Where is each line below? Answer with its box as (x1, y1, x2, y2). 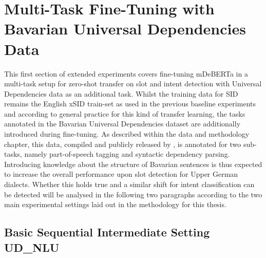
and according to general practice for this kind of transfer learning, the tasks (4, 108, 245, 119)
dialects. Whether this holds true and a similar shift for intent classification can (4, 179, 255, 190)
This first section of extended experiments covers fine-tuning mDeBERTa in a (4, 68, 248, 79)
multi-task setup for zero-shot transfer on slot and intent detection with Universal (4, 78, 262, 89)
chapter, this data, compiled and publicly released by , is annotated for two (4, 138, 241, 149)
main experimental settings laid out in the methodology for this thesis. (4, 199, 226, 210)
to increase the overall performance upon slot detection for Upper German (4, 169, 238, 179)
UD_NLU (4, 239, 60, 255)
